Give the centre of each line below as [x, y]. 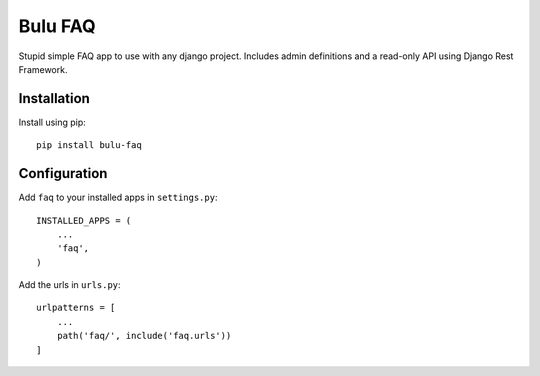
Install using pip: [52, 122]
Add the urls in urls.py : [69, 285]
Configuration [63, 173]
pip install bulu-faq [89, 145]
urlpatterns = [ [76, 308]
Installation [54, 98]
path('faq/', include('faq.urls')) [144, 336]
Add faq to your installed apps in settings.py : [118, 197]
